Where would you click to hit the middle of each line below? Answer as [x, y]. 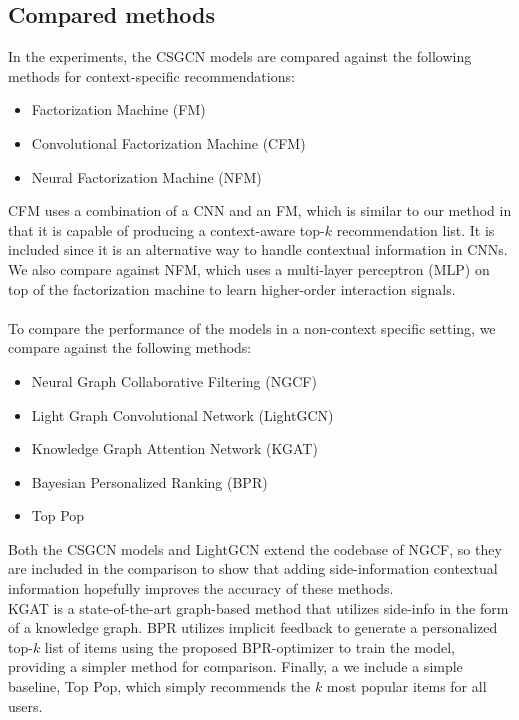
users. [25, 705]
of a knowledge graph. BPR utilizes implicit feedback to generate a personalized [253, 627]
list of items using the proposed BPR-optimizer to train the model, [249, 646]
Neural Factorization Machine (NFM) [146, 176]
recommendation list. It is [415, 229]
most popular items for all [406, 686]
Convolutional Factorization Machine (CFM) [168, 142]
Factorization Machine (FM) [118, 109]
